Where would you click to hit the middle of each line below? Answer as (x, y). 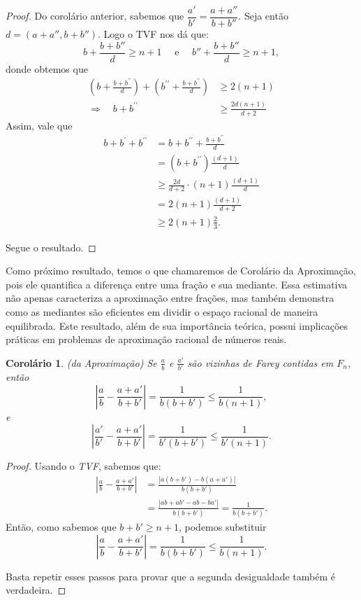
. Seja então (263, 16)
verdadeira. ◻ (36, 590)
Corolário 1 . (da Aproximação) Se (81, 362)
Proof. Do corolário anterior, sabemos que (95, 16)
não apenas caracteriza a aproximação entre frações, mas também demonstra (170, 298)
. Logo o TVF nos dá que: (153, 34)
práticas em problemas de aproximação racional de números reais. (146, 339)
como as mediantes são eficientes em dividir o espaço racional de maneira (162, 311)
